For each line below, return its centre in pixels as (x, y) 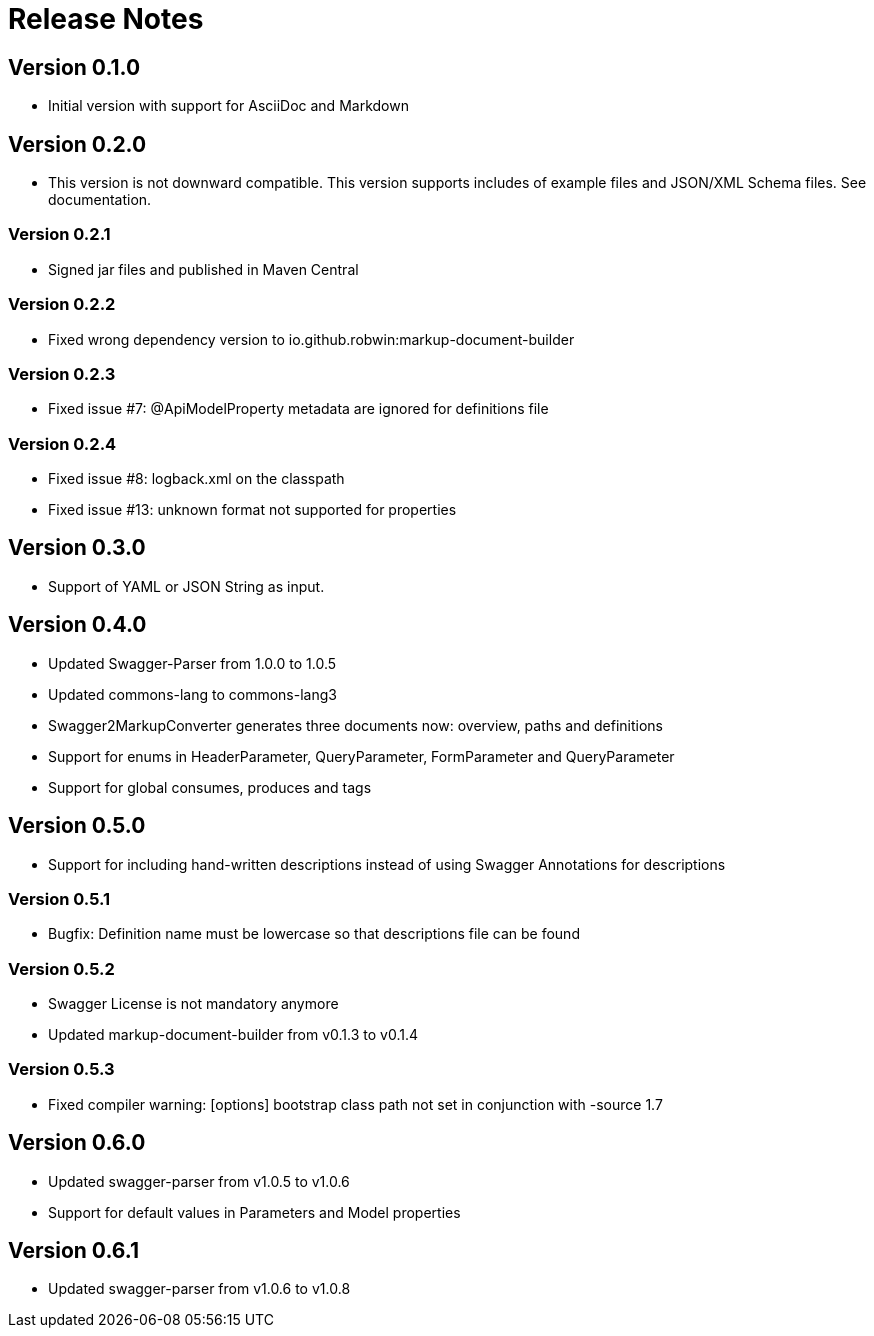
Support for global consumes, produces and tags (210, 787)
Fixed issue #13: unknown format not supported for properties (252, 510)
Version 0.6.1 (73, 1251)
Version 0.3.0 (77, 548)
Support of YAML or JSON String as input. (186, 586)
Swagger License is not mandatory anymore (193, 1004)
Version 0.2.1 (59, 234)
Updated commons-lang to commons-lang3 (192, 694)
